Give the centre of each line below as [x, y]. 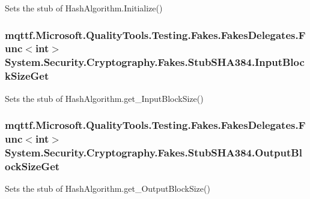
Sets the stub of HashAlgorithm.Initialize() [84, 8]
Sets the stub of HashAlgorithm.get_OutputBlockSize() [108, 189]
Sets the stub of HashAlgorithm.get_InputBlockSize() [104, 98]
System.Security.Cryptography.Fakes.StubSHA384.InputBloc [155, 62]
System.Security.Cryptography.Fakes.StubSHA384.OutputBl [153, 152]
